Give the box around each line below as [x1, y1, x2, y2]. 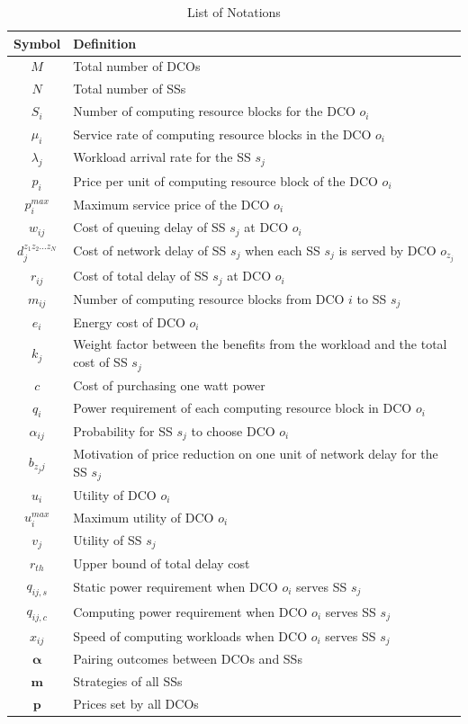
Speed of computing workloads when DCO [73, 626, 308, 645]
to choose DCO [191, 421, 275, 440]
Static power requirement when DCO [73, 577, 278, 595]
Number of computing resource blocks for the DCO [73, 102, 355, 121]
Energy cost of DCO [73, 312, 185, 331]
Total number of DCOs [73, 57, 201, 76]
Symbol [13, 33, 61, 52]
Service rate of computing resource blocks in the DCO [73, 124, 372, 143]
